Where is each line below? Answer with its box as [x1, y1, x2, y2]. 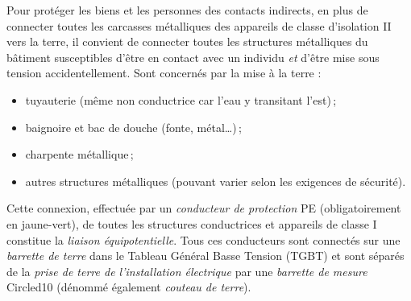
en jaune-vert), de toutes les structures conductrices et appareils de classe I [6, 215, 377, 232]
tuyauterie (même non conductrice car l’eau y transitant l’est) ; [25, 91, 337, 108]
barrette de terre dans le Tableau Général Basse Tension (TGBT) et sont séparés [6, 247, 405, 264]
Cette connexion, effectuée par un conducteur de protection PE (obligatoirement [6, 200, 401, 216]
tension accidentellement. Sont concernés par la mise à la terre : [6, 64, 322, 81]
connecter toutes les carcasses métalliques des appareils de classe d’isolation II [6, 17, 392, 34]
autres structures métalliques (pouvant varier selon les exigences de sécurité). [25, 172, 406, 189]
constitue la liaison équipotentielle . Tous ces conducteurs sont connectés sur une [6, 231, 401, 248]
